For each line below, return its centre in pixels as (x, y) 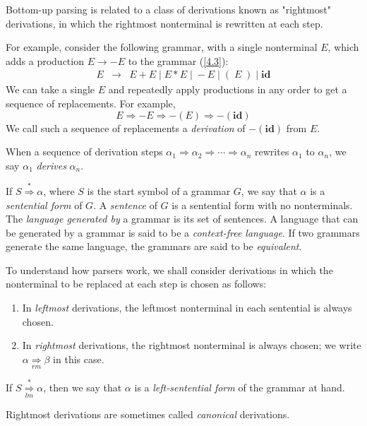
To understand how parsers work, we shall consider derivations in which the (169, 270)
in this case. (79, 359)
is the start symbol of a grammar (159, 190)
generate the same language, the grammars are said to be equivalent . (154, 246)
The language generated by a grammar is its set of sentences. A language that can (182, 219)
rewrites (272, 152)
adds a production (45, 60)
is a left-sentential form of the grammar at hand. (240, 387)
